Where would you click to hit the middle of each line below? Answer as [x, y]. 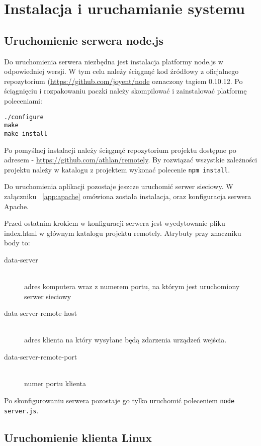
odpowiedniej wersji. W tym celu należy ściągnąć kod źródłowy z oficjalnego [121, 71]
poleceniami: [23, 100]
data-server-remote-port [41, 357]
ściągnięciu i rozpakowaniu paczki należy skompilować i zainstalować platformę [125, 91]
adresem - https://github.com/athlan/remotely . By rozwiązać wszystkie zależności [131, 160]
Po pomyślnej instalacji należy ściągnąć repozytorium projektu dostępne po [120, 150]
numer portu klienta [55, 383]
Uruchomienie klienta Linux [78, 437]
